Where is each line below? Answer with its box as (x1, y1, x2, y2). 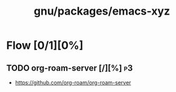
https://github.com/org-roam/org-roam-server (15, 79, 132, 86)
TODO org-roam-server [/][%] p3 (6, 63, 133, 73)
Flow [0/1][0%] (6, 38, 84, 52)
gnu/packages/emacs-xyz (33, 4, 171, 18)
